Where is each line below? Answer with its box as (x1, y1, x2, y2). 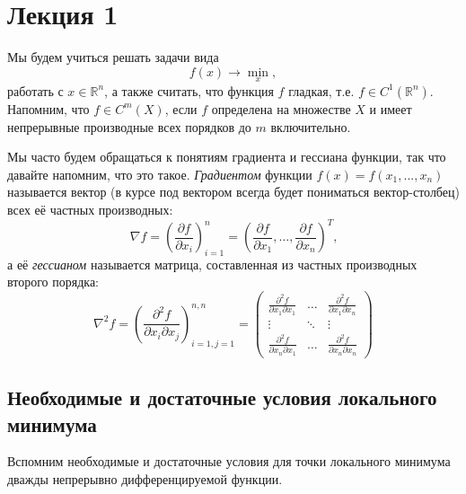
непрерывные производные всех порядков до (7, 117, 251, 136)
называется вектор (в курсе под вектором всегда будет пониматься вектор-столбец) (7, 182, 460, 201)
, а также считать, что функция (104, 81, 274, 100)
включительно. (270, 117, 351, 136)
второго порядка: (7, 272, 100, 291)
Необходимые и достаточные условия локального (7, 384, 437, 411)
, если (164, 99, 198, 118)
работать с (7, 81, 64, 100)
